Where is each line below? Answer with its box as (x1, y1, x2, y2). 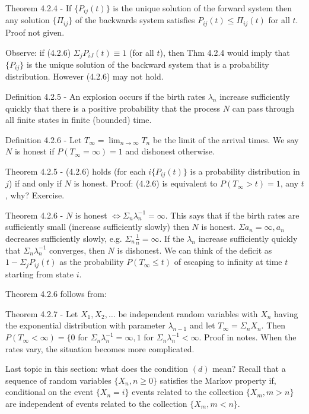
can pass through (232, 102, 295, 114)
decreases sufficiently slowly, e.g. (5, 232, 122, 244)
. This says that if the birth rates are (165, 208, 300, 221)
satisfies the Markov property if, (160, 374, 276, 386)
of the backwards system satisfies (75, 14, 195, 26)
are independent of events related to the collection (5, 397, 187, 410)
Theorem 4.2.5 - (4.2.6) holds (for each (5, 165, 146, 177)
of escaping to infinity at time (174, 255, 282, 268)
